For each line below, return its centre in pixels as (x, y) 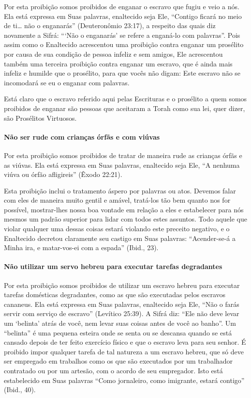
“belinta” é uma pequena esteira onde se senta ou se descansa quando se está (118, 332)
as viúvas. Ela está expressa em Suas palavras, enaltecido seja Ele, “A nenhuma (122, 165)
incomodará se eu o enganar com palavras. (67, 82)
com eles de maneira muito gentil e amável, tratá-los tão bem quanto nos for (117, 200)
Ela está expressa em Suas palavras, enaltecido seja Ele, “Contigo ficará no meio (123, 16)
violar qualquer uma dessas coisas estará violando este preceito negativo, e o (117, 229)
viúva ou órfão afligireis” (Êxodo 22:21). (63, 174)
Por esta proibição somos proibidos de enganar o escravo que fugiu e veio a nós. (122, 6)
